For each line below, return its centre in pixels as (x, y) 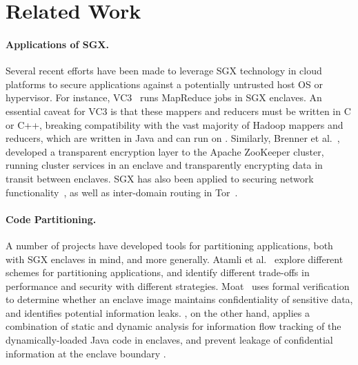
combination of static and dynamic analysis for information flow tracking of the (173, 326)
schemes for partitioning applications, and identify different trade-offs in (158, 272)
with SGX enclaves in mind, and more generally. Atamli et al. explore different (175, 259)
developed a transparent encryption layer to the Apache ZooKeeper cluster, (165, 151)
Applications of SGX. (57, 44)
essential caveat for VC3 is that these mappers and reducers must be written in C (178, 111)
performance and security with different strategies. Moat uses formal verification (178, 285)
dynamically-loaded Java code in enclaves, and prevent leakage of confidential (169, 340)
